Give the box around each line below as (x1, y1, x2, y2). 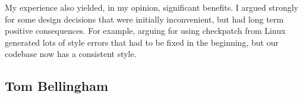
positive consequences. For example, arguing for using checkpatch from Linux (5, 24, 286, 37)
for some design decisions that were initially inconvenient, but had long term (5, 12, 284, 25)
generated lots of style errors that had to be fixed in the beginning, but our (5, 36, 279, 48)
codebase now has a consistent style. (5, 48, 137, 60)
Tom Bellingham (5, 77, 109, 95)
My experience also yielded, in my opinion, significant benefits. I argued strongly (5, 1, 298, 13)
